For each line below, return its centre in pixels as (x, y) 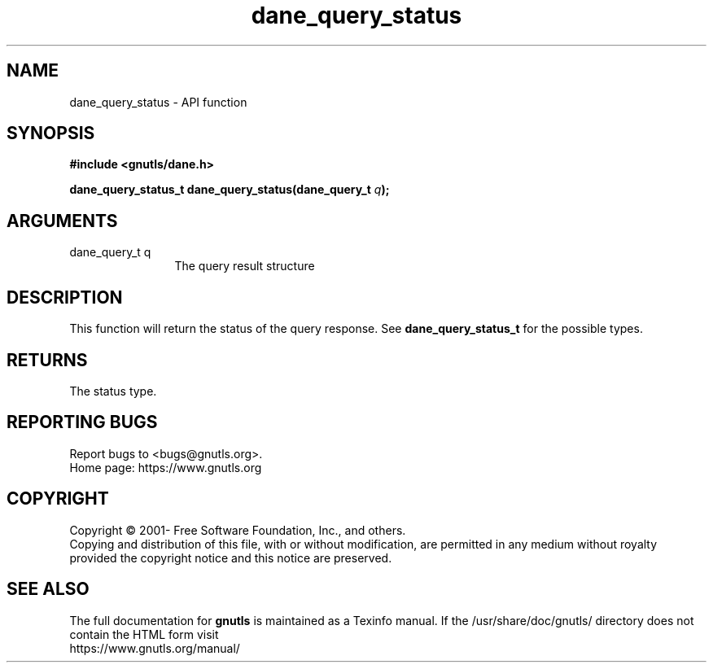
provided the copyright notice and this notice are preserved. (231, 557)
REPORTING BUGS (82, 422)
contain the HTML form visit (144, 634)
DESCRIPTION (65, 297)
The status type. (113, 391)
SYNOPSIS (51, 133)
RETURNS (47, 360)
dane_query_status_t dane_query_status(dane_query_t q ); (230, 190)
